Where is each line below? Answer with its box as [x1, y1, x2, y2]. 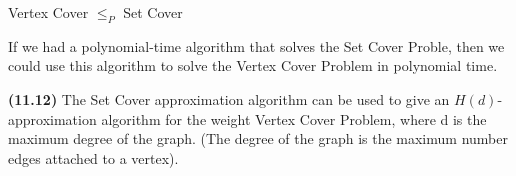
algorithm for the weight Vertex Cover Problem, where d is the [101, 108, 487, 129]
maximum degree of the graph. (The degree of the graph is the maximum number [8, 128, 508, 149]
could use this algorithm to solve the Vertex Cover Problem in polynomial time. [8, 55, 498, 76]
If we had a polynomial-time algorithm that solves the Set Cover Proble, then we [8, 35, 505, 56]
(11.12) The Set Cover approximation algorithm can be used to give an [8, 88, 450, 109]
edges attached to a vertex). [8, 147, 179, 168]
